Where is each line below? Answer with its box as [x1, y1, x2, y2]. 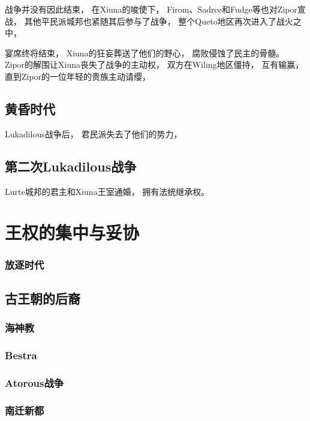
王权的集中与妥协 [5, 220, 140, 245]
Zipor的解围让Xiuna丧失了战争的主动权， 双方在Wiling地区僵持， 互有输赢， [5, 58, 304, 71]
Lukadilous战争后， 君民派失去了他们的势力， [5, 127, 182, 140]
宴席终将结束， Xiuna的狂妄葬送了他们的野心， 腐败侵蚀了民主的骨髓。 [5, 46, 285, 59]
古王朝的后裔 [5, 288, 80, 307]
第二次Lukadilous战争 [5, 157, 137, 175]
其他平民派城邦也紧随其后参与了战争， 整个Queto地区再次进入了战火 [24, 14, 293, 27]
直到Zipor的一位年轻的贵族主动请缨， [5, 70, 151, 82]
